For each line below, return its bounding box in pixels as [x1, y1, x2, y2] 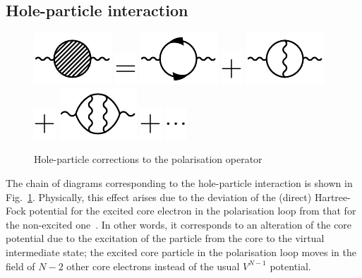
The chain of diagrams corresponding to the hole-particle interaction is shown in [6, 175, 353, 190]
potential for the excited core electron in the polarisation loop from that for [29, 203, 356, 218]
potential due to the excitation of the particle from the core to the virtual [6, 231, 325, 246]
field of [6, 258, 35, 273]
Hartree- [314, 189, 351, 204]
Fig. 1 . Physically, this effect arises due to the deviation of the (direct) [6, 189, 312, 204]
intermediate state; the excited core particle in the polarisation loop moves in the [6, 244, 356, 259]
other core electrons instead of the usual [66, 258, 240, 273]
